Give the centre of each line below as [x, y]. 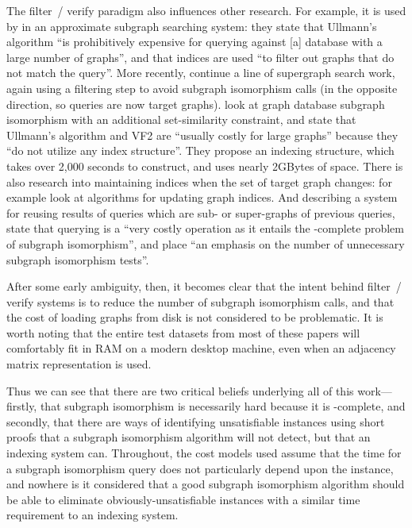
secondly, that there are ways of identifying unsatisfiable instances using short [196, 421]
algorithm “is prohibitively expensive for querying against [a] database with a [194, 42]
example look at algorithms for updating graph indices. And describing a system [202, 197]
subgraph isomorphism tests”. [78, 259]
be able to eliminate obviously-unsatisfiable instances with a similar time [183, 499]
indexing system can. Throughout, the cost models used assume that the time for [204, 453]
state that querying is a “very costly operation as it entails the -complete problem [206, 228]
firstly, [22, 406]
